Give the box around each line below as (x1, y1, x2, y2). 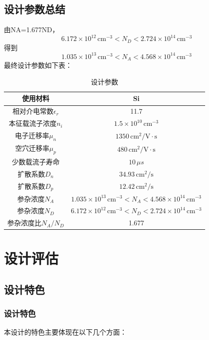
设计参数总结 (4, 1, 65, 17)
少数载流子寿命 (12, 157, 60, 167)
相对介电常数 (12, 106, 54, 116)
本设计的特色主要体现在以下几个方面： (4, 326, 127, 337)
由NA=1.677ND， (4, 24, 59, 35)
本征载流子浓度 (8, 118, 57, 128)
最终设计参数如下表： (4, 60, 72, 70)
